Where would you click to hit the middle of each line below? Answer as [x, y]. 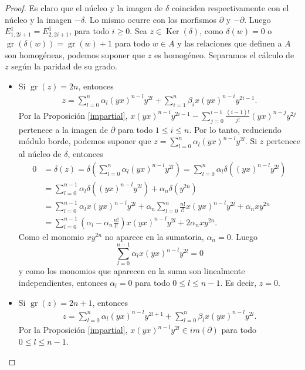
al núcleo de [40, 154]
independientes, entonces [63, 282]
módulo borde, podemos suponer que [85, 141]
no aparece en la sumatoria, [154, 236]
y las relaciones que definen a [230, 43]
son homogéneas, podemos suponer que [75, 54]
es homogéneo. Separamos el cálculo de [224, 54]
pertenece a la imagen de [63, 129]
